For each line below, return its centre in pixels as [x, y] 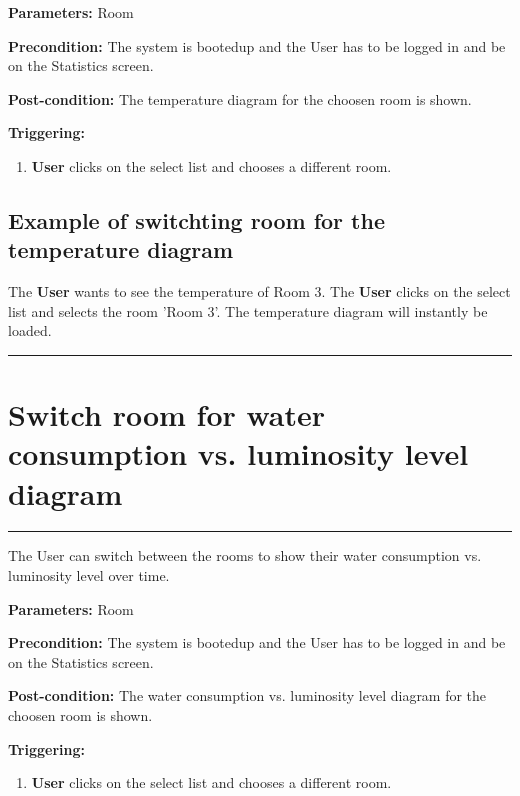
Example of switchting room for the [196, 219]
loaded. [30, 330]
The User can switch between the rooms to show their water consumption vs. [245, 555]
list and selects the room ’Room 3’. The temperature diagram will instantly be [248, 310]
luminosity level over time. [89, 575]
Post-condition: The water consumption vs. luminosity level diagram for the [247, 695]
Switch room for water [167, 414]
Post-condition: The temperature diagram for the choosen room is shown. [240, 98]
